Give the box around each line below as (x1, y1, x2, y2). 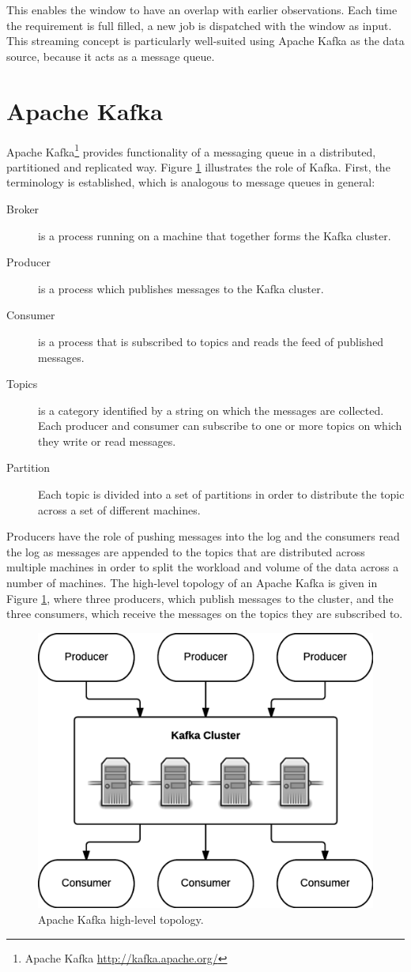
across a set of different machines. (38, 501, 201, 518)
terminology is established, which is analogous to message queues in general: (6, 174, 375, 190)
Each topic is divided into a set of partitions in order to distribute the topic (38, 486, 405, 503)
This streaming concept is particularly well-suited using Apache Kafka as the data (6, 32, 405, 49)
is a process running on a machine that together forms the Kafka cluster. (38, 227, 391, 243)
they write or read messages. (38, 432, 176, 449)
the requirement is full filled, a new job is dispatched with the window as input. (6, 17, 392, 33)
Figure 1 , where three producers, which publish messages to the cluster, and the (6, 590, 394, 606)
